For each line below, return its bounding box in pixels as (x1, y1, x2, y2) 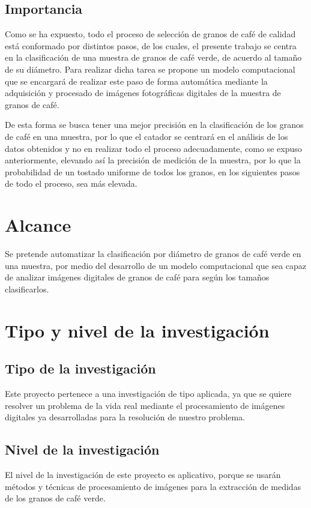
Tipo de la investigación (5, 359, 156, 378)
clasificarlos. (5, 282, 49, 295)
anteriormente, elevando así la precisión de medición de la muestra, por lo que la (5, 154, 301, 166)
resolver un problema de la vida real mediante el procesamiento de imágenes (5, 399, 285, 411)
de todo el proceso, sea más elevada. (5, 177, 137, 190)
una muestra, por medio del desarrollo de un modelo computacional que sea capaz (5, 259, 307, 271)
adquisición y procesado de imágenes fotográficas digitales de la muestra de (5, 86, 281, 99)
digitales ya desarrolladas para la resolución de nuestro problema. (5, 411, 246, 423)
